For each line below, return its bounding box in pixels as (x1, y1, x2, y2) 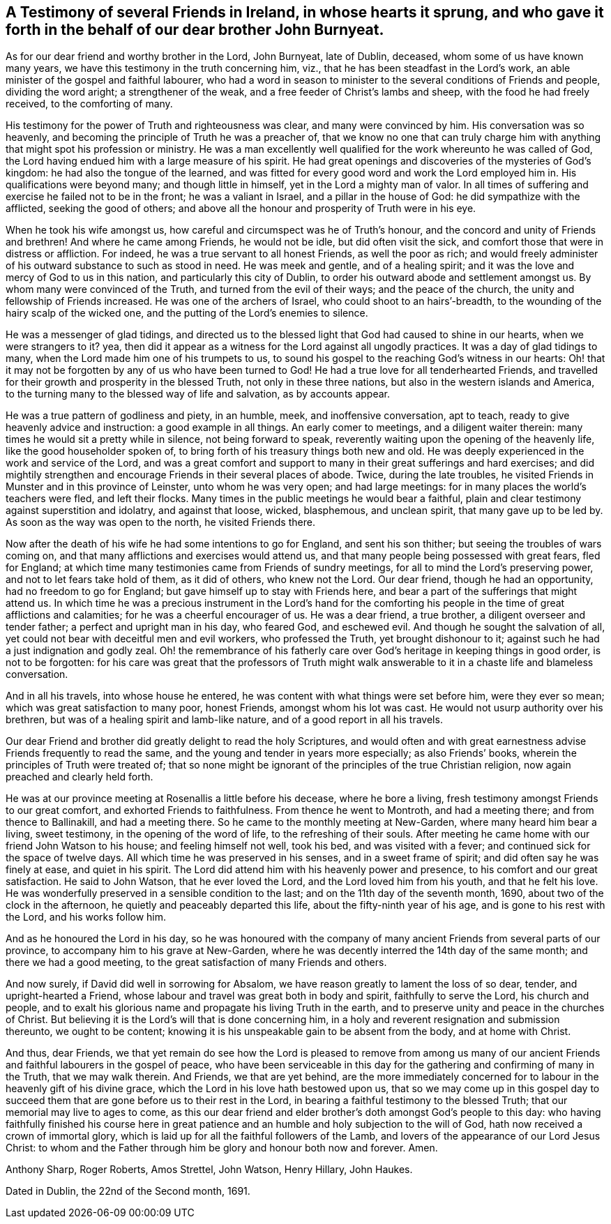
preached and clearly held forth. (6, 771, 153, 783)
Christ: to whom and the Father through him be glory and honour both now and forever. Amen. (6, 1142, 438, 1154)
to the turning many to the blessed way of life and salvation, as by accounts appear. (6, 388, 391, 400)
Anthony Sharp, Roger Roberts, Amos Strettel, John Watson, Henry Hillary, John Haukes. (6, 1163, 413, 1176)
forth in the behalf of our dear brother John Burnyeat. (6, 21, 384, 38)
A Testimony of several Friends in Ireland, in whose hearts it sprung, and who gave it (6, 3, 604, 21)
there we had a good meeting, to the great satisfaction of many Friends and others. (6, 956, 387, 969)
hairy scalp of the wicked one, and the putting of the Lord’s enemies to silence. (6, 307, 368, 319)
